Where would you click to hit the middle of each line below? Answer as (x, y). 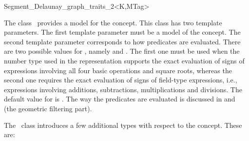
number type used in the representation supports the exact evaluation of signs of (124, 60)
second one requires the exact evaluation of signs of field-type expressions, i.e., (121, 80)
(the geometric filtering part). (48, 108)
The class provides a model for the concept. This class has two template (113, 22)
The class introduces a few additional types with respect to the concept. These (123, 125)
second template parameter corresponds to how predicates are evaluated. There (122, 41)
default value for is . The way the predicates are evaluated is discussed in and (120, 99)
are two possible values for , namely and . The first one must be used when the (122, 51)
